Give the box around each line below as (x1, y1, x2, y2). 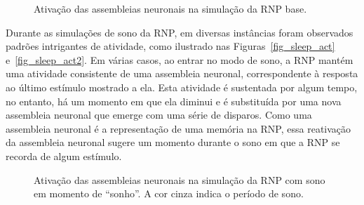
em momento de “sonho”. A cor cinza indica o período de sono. (34, 186, 304, 201)
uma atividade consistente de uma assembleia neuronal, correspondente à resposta (6, 66, 358, 81)
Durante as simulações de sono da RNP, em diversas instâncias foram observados (6, 25, 353, 39)
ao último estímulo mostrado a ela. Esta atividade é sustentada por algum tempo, (6, 79, 358, 94)
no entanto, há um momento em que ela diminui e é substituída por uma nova (6, 93, 342, 108)
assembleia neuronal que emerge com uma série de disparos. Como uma (6, 107, 312, 122)
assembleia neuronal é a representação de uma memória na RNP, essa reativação (6, 121, 351, 135)
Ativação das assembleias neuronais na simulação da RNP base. (34, 1, 307, 15)
